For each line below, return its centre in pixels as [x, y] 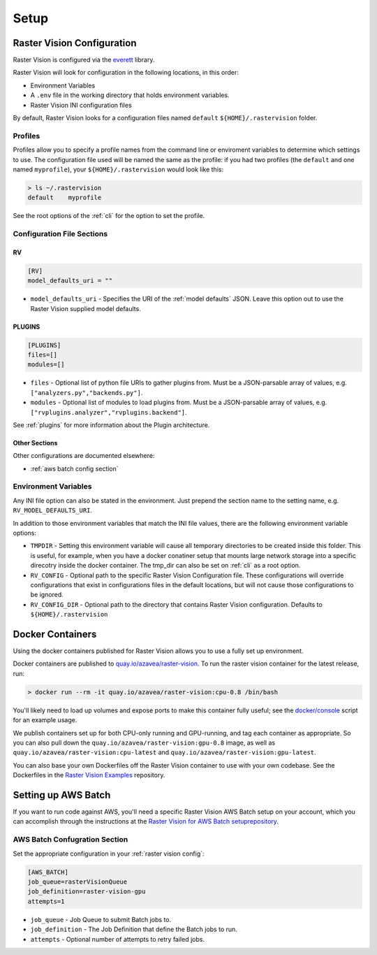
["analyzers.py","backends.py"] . [87, 392]
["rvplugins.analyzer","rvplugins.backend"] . [109, 412]
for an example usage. [45, 720]
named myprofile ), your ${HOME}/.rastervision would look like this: [118, 169]
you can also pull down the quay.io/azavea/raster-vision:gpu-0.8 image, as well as [144, 742]
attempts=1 [46, 901]
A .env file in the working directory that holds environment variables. [130, 95]
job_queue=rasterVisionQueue [77, 882]
